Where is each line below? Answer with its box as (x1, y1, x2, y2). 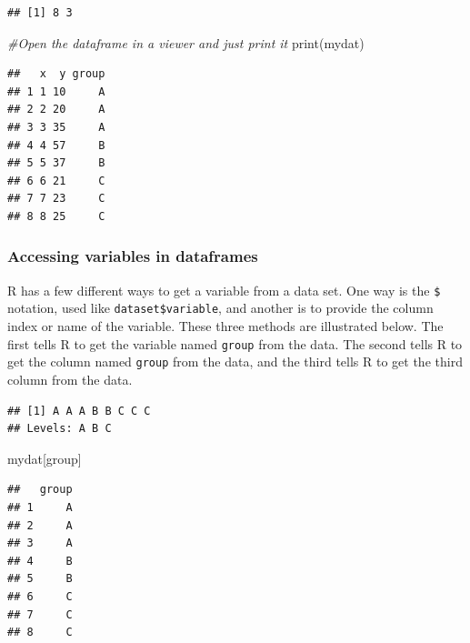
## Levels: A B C (7, 422, 112, 436)
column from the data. (7, 369, 133, 388)
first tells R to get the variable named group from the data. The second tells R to (7, 334, 463, 353)
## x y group (7, 67, 105, 81)
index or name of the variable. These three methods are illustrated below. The (7, 316, 444, 336)
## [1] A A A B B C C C (7, 404, 151, 417)
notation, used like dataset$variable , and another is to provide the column (7, 298, 434, 317)
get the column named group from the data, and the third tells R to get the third (7, 352, 463, 371)
